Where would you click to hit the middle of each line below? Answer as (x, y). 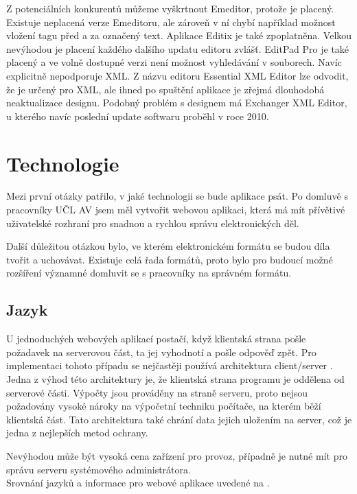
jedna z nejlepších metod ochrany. (77, 433)
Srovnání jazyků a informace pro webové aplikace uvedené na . (138, 483)
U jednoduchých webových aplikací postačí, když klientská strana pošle (156, 339)
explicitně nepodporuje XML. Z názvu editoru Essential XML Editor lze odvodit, (177, 75)
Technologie (63, 163)
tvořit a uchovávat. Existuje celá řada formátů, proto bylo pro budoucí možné (170, 259)
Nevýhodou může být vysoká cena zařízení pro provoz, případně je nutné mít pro (177, 455)
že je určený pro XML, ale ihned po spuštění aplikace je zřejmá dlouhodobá (165, 89)
